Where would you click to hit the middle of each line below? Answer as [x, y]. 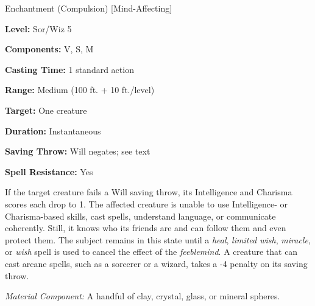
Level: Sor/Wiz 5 [38, 28]
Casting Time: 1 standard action [69, 69]
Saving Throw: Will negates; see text [78, 151]
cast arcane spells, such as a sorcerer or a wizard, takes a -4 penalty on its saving [156, 263]
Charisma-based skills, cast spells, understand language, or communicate [140, 216]
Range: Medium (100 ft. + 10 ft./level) [80, 90]
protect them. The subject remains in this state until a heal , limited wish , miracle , [158, 239]
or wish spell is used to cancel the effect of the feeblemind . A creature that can [151, 252]
